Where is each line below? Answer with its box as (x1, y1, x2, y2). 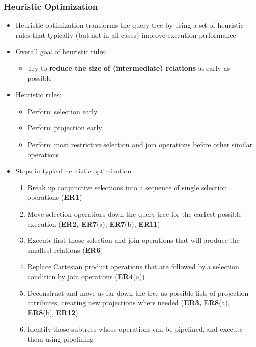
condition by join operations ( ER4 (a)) (27, 271, 145, 281)
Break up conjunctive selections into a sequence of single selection (27, 182, 227, 192)
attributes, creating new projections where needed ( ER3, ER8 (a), (27, 297, 230, 308)
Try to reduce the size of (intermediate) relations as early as (27, 63, 230, 73)
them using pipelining (27, 333, 94, 344)
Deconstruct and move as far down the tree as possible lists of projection (27, 288, 249, 298)
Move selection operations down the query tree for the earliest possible (27, 208, 242, 219)
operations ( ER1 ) (27, 192, 82, 202)
